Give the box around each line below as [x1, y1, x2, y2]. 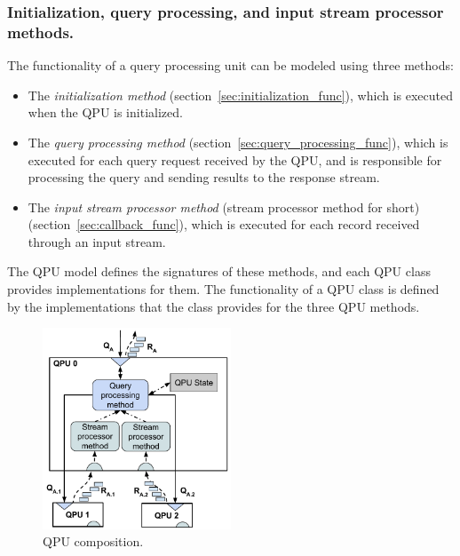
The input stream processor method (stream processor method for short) [28, 197, 420, 216]
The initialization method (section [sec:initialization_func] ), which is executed [28, 85, 453, 104]
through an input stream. [28, 232, 166, 250]
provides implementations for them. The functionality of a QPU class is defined [7, 280, 440, 298]
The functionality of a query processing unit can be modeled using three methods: [7, 56, 454, 75]
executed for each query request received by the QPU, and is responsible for [28, 150, 442, 169]
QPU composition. [43, 532, 144, 551]
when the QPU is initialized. [28, 103, 183, 122]
